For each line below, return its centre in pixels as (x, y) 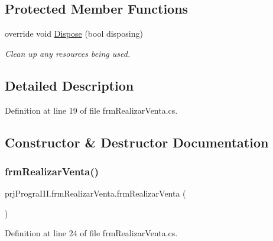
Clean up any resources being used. (68, 53)
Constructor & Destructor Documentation (137, 142)
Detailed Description (69, 85)
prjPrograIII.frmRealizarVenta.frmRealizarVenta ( (95, 193)
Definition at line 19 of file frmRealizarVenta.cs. (91, 110)
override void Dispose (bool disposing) (74, 33)
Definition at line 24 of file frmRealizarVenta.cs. (91, 233)
